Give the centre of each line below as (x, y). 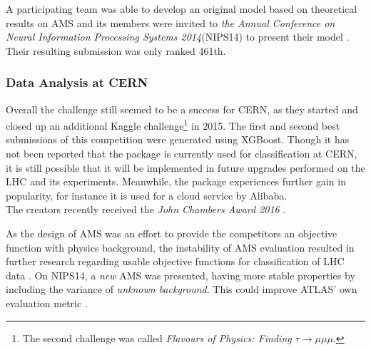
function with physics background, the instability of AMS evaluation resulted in (180, 247)
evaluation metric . (47, 303)
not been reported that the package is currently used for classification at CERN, (182, 154)
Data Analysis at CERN (77, 82)
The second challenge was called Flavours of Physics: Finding (157, 338)
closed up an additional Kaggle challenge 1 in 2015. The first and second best (173, 124)
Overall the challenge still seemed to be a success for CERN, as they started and (182, 109)
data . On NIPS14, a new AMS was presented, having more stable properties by (181, 275)
